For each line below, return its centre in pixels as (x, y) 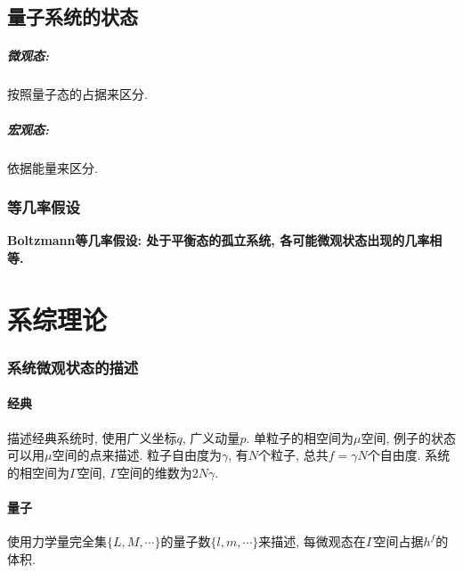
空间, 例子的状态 (408, 437)
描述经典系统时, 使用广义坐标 (92, 437)
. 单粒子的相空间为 (300, 437)
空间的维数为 (154, 472)
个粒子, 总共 (293, 455)
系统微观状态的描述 (73, 367)
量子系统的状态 (73, 16)
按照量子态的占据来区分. (77, 94)
